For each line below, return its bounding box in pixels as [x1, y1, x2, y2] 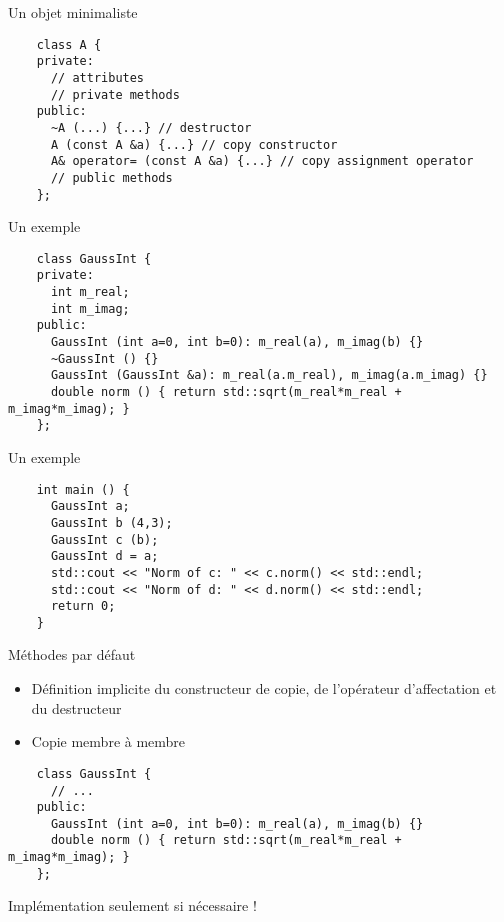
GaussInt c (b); [50, 532, 159, 547]
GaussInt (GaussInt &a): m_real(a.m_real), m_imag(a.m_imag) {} [50, 368, 488, 383]
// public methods [50, 170, 173, 185]
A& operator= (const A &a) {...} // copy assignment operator [50, 154, 474, 169]
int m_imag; [50, 301, 130, 316]
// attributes [50, 70, 145, 85]
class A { [36, 37, 102, 52]
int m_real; [50, 285, 130, 300]
